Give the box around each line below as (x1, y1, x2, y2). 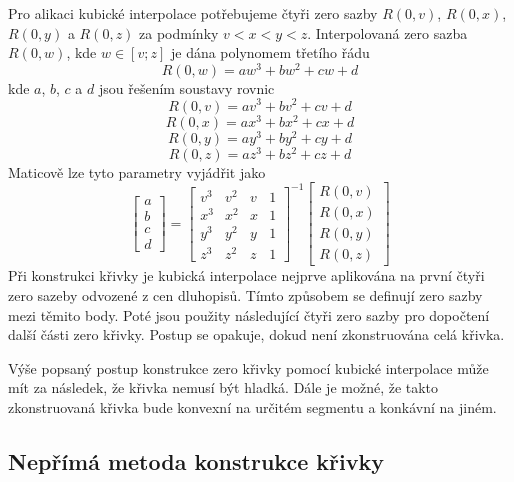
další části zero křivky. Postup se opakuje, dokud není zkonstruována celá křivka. (8, 324, 505, 345)
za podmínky (139, 22, 219, 43)
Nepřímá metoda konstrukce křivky (8, 446, 384, 477)
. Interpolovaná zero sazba (307, 22, 468, 43)
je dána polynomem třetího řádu (170, 42, 370, 63)
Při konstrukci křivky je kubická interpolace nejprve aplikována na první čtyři (8, 265, 485, 286)
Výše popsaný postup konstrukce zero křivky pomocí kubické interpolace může (8, 357, 489, 378)
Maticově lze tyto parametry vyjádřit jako (8, 161, 266, 182)
